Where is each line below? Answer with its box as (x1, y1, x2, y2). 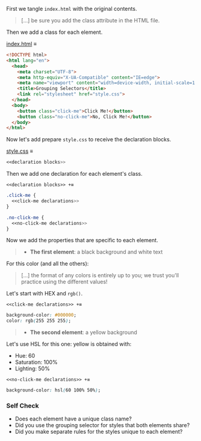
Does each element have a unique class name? (14, 415, 132, 422)
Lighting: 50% (14, 365, 50, 372)
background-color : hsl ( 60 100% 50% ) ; (6, 387, 101, 393)
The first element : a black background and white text (29, 248, 163, 256)
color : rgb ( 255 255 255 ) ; (6, 318, 71, 324)
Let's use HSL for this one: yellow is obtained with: (6, 341, 132, 348)
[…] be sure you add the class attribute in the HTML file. (20, 17, 160, 24)
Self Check (6, 401, 39, 410)
